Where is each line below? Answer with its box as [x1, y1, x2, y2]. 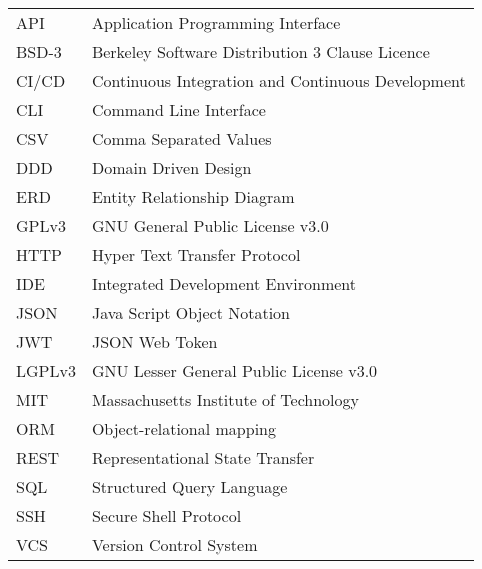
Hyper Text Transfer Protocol [91, 243, 301, 266]
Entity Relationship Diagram [91, 185, 295, 208]
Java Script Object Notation [91, 301, 290, 324]
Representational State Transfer [91, 446, 315, 469]
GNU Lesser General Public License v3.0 [91, 359, 378, 382]
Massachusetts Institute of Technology [91, 388, 359, 411]
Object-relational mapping [91, 417, 276, 440]
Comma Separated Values [91, 127, 272, 150]
